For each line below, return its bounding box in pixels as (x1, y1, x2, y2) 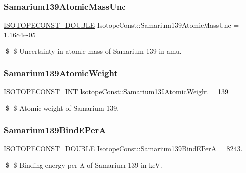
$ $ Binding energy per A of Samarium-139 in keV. (5, 160, 162, 170)
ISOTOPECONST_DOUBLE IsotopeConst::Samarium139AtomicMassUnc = (4, 20, 239, 30)
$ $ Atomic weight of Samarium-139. (5, 103, 119, 113)
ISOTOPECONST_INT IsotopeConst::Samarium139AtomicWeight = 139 (4, 86, 229, 97)
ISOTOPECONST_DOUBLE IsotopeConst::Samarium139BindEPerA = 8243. (4, 143, 243, 153)
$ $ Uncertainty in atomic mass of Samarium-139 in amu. (5, 46, 182, 56)
